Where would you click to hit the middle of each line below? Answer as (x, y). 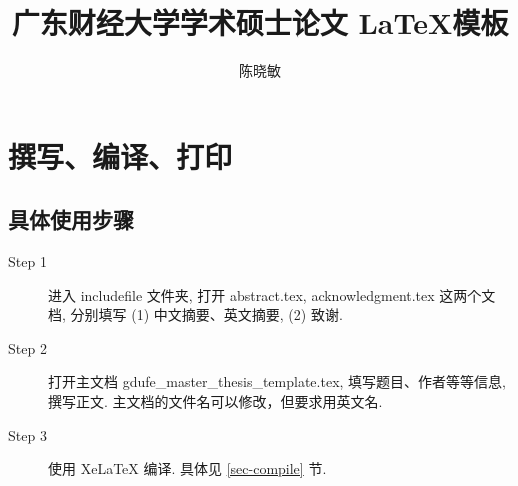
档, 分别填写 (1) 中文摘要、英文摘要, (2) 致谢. (195, 314)
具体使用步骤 (71, 219)
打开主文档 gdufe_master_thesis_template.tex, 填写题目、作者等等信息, (277, 381)
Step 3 (27, 434)
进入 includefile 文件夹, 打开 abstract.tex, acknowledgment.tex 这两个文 (272, 294)
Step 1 (27, 261)
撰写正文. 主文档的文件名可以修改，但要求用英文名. (215, 401)
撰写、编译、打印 (120, 155)
